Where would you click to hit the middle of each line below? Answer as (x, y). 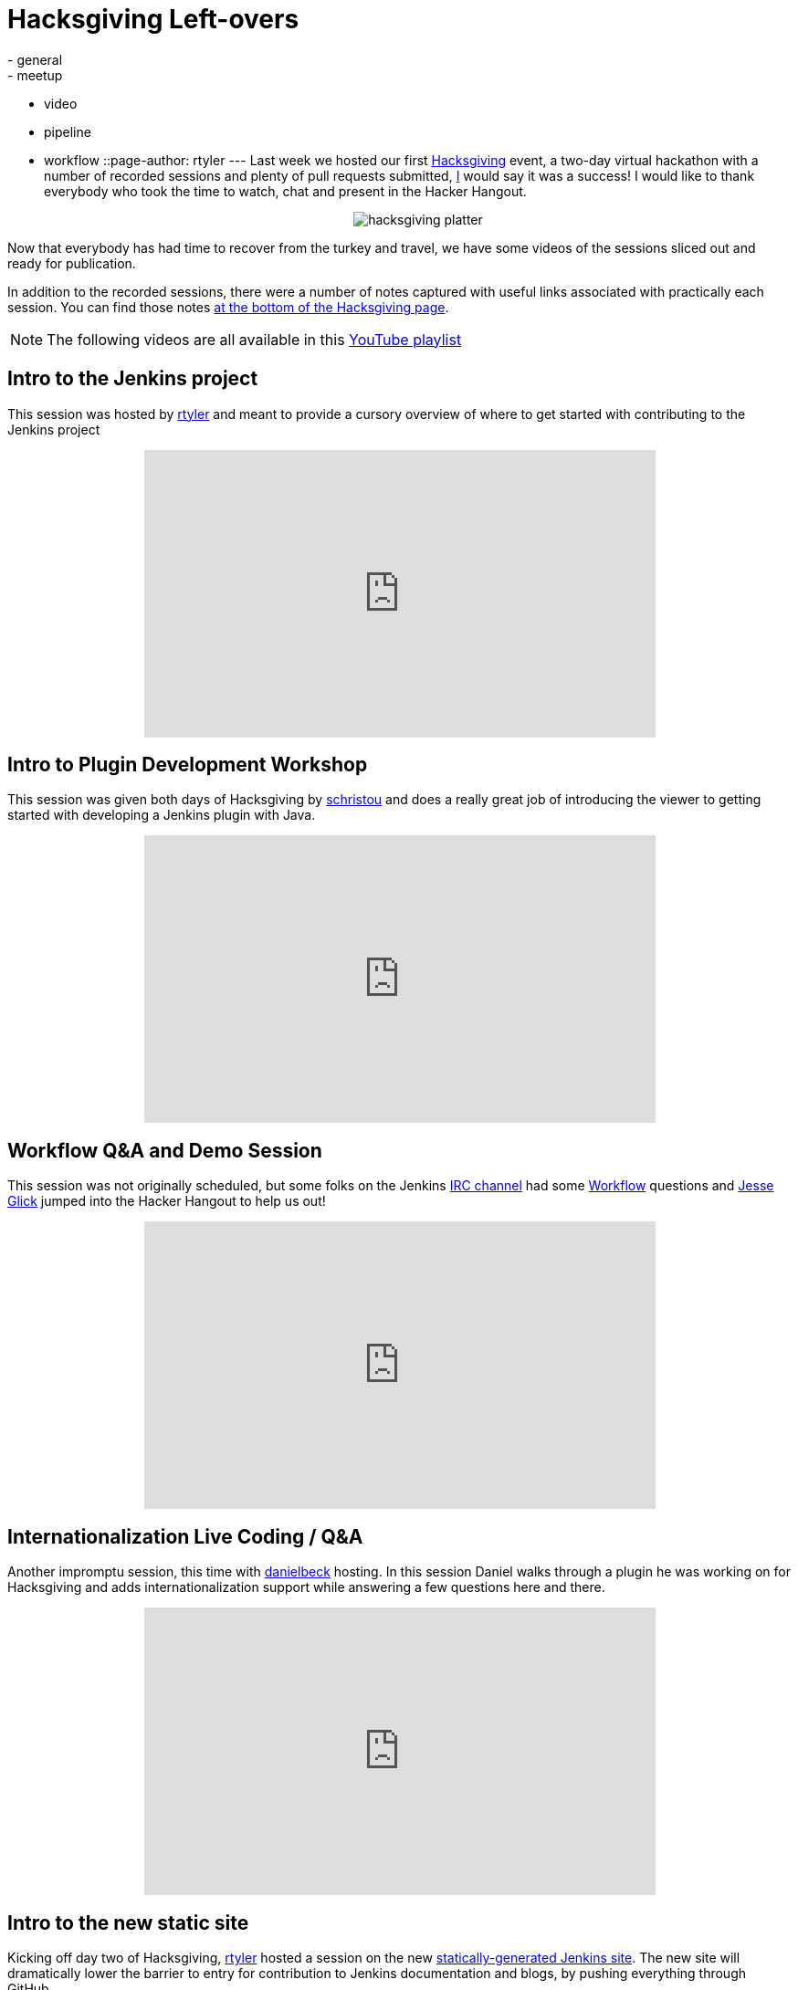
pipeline (68, 131)
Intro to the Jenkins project (133, 379)
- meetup (35, 75)
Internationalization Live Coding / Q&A (185, 1536)
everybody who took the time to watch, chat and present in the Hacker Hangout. (285, 191)
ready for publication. (72, 263)
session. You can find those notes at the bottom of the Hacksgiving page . (228, 307)
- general (35, 59)
